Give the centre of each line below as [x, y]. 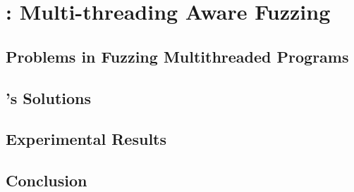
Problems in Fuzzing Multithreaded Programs [177, 56]
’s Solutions [49, 97]
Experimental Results [86, 139]
